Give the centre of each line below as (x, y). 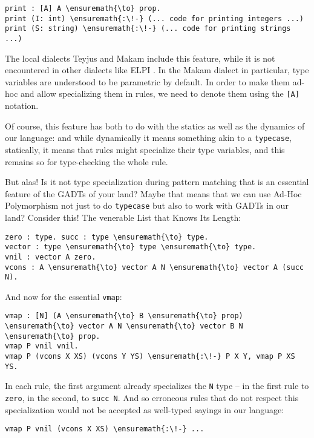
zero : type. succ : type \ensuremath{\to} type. (107, 237)
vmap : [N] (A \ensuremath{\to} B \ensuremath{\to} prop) (124, 316)
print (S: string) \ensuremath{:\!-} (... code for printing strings (148, 29)
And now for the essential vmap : (64, 296)
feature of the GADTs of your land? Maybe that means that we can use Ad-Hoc (153, 193)
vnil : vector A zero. (51, 257)
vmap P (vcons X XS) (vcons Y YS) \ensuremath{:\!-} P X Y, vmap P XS (150, 357)
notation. (22, 106)
